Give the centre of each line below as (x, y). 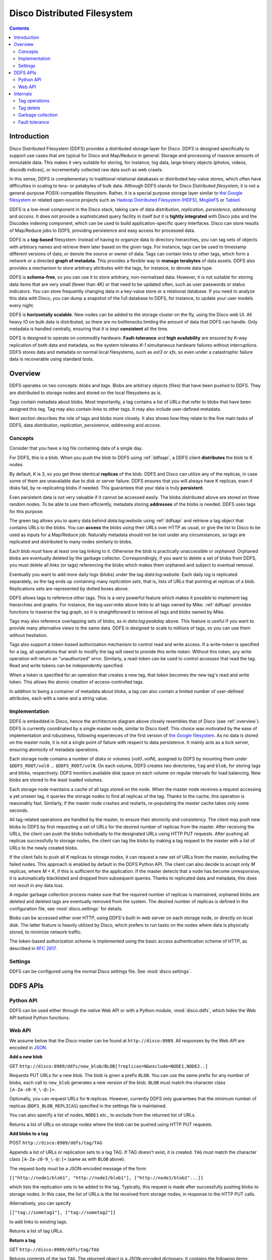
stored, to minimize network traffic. (46, 932)
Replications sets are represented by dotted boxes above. (69, 588)
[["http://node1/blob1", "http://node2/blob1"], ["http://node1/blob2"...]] (106, 1178)
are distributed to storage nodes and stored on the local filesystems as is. (86, 393)
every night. (22, 305)
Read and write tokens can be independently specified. (66, 666)
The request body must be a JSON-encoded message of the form (78, 1168)
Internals (23, 94)
